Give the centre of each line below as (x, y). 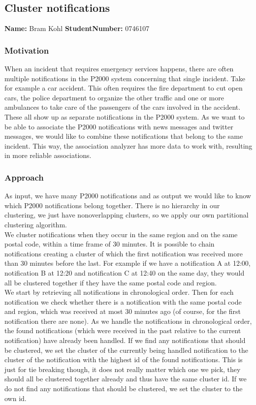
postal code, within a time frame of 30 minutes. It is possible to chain (110, 244)
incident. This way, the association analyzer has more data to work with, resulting (128, 145)
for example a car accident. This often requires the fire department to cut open (124, 88)
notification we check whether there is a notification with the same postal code (123, 301)
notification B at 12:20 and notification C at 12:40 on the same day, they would (125, 272)
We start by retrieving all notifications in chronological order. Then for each (119, 292)
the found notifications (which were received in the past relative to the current (123, 330)
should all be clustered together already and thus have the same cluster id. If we (126, 379)
